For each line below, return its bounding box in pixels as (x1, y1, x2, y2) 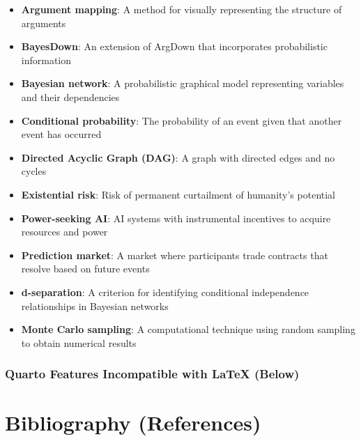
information (21, 52, 72, 67)
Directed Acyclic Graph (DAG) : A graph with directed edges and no (21, 150, 335, 164)
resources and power (21, 224, 108, 239)
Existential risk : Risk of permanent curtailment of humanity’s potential (21, 187, 336, 201)
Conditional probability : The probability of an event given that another (21, 113, 342, 127)
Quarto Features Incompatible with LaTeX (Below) (5, 365, 300, 382)
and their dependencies (21, 89, 120, 104)
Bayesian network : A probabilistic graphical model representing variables (21, 76, 344, 91)
